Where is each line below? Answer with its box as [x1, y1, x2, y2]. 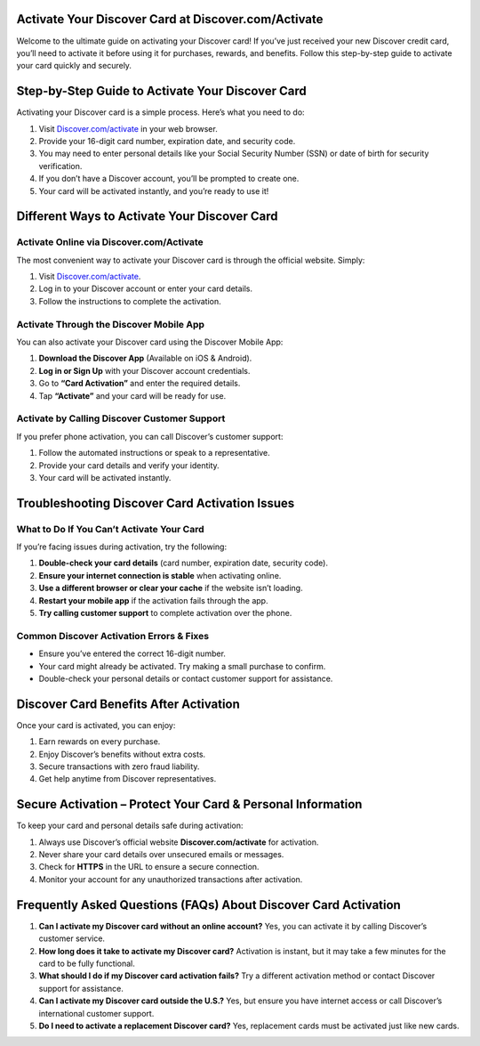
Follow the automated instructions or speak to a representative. [38, 448, 270, 458]
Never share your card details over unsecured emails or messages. [38, 849, 284, 860]
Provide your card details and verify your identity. [38, 459, 220, 471]
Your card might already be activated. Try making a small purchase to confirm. [38, 661, 326, 671]
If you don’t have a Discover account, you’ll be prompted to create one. [38, 174, 300, 184]
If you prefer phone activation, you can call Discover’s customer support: [16, 431, 284, 442]
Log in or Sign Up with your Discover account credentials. [38, 365, 251, 376]
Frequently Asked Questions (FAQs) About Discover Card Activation [16, 897, 402, 912]
